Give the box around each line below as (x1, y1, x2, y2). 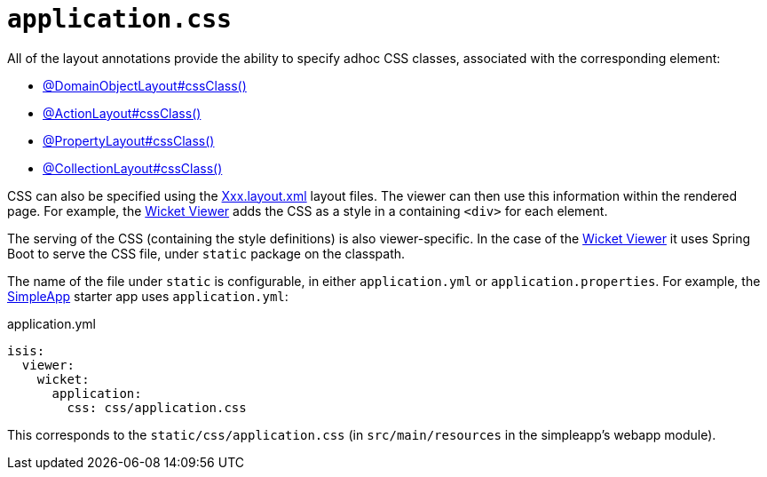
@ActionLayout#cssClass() (43, 105, 202, 121)
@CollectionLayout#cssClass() (43, 160, 223, 176)
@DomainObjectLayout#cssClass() (43, 77, 247, 93)
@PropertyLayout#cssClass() (43, 132, 215, 148)
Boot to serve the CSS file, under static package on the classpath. (7, 245, 406, 261)
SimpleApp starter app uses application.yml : (7, 288, 289, 304)
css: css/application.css (67, 400, 247, 415)
